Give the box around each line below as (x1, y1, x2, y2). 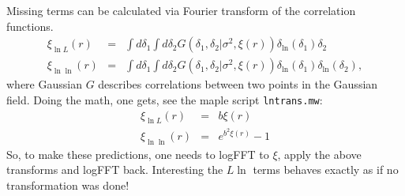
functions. (6, 17, 54, 34)
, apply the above (277, 145, 362, 162)
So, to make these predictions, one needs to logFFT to (6, 145, 269, 162)
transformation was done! (6, 176, 129, 193)
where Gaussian (6, 76, 82, 92)
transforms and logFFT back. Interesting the (6, 161, 223, 178)
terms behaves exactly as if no (253, 161, 399, 178)
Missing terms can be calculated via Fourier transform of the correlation (6, 2, 356, 18)
